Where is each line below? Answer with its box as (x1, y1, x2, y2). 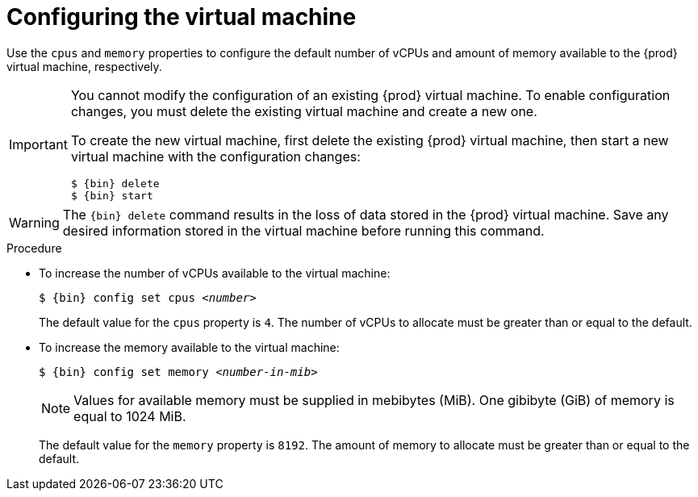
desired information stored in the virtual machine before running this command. (62, 222, 545, 239)
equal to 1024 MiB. (73, 407, 186, 424)
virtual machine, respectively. (6, 59, 162, 73)
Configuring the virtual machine (6, 3, 357, 31)
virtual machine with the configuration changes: (70, 148, 361, 165)
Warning (9, 214, 60, 231)
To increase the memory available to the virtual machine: (39, 340, 340, 354)
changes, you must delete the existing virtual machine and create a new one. (70, 102, 537, 119)
